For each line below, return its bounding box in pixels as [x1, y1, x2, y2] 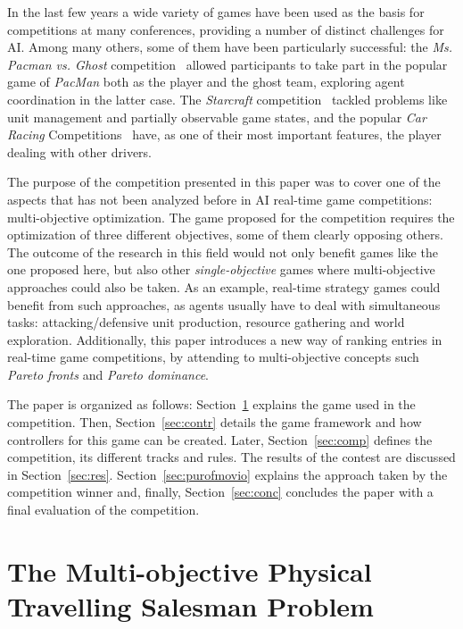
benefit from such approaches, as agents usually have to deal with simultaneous [7, 295, 441, 314]
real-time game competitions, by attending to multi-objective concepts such [7, 348, 419, 366]
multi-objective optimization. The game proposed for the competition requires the [7, 207, 455, 226]
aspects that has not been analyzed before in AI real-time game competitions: [7, 189, 433, 208]
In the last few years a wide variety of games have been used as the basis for [7, 3, 425, 21]
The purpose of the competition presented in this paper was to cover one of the [7, 172, 441, 191]
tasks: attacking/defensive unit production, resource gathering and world [7, 313, 405, 331]
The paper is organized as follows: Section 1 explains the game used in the [7, 395, 416, 414]
